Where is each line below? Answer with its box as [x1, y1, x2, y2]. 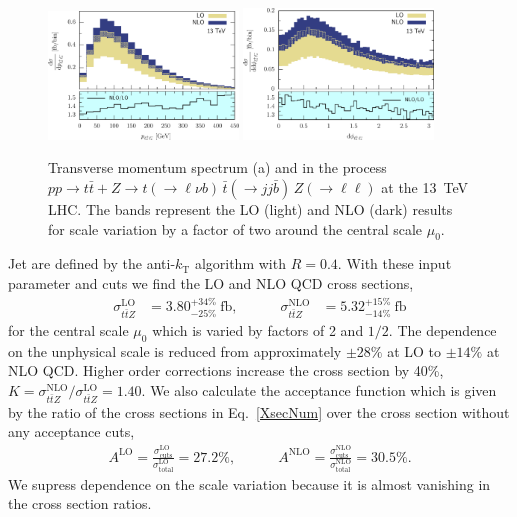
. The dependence [388, 320, 497, 341]
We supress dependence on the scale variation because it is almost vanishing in [8, 473, 491, 494]
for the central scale [8, 320, 129, 341]
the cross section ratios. [8, 493, 152, 514]
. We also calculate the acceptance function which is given [141, 380, 497, 401]
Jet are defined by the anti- [8, 253, 176, 274]
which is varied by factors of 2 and [152, 320, 364, 341]
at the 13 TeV [381, 176, 469, 197]
